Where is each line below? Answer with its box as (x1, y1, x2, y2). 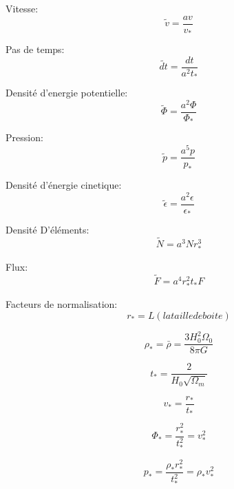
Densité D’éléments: (6, 222, 89, 237)
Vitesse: (6, 1, 39, 15)
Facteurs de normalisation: (6, 297, 118, 311)
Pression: (6, 130, 43, 145)
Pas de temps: (6, 42, 65, 56)
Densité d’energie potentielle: (6, 85, 128, 100)
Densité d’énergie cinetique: (6, 178, 122, 192)
